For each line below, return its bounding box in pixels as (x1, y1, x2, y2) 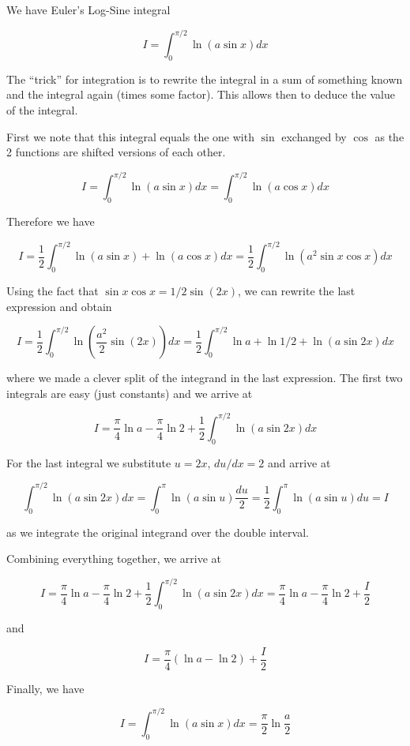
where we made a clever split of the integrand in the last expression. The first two (6, 369, 403, 386)
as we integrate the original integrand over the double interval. (6, 523, 309, 540)
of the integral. (6, 102, 78, 118)
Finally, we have (6, 680, 85, 696)
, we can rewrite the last (237, 283, 355, 299)
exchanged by (281, 128, 347, 144)
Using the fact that (6, 283, 99, 299)
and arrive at (267, 454, 331, 470)
